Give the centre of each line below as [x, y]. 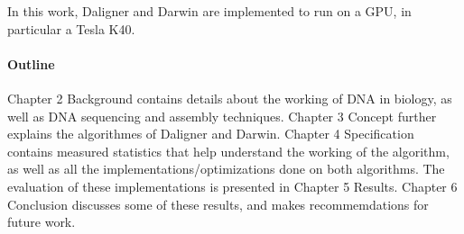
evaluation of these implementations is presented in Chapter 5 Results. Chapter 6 [232, 186]
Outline [31, 63]
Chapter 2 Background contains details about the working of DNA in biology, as [230, 98]
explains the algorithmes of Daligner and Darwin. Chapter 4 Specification [211, 134]
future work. [42, 222]
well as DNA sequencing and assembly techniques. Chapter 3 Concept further [222, 116]
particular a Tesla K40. [71, 28]
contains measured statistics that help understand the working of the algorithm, [228, 151]
